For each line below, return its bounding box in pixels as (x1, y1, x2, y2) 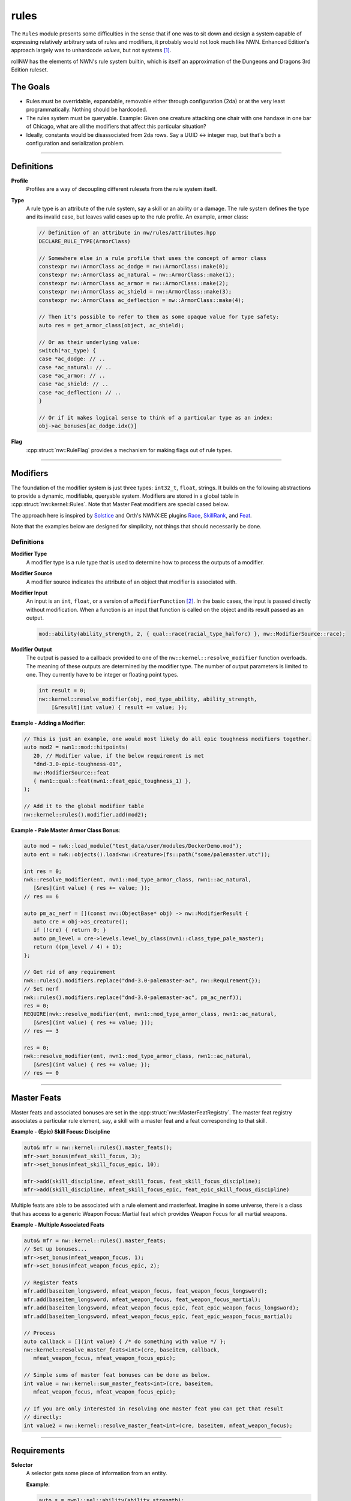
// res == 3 (23, 1027, 59, 1034)
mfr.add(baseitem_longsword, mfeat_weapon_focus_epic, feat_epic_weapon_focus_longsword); (23, 1305, 299, 1311)
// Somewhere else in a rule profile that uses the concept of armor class (38, 255, 267, 261)
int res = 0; (23, 868, 62, 875)
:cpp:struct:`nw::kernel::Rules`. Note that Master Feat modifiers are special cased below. (11, 501, 229, 508)
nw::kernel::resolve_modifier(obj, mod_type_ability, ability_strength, (38, 695, 257, 702)
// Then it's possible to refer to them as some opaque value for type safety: (38, 313, 280, 321)
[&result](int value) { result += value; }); (51, 704, 188, 711)
